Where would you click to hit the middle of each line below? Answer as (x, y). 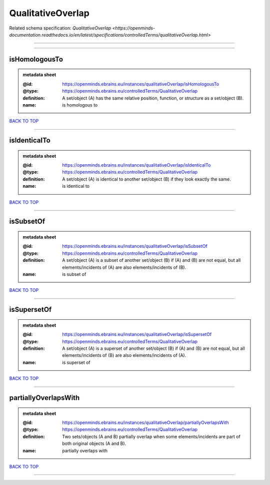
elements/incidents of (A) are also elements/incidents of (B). (124, 267)
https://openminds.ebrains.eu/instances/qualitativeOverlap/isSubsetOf (135, 246)
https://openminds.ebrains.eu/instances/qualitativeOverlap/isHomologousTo (141, 84)
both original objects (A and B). (94, 443)
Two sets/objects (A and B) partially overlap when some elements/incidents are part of (151, 436)
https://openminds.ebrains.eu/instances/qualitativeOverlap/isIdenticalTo (136, 165)
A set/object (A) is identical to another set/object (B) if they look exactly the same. (146, 179)
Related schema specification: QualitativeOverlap (60, 28)
